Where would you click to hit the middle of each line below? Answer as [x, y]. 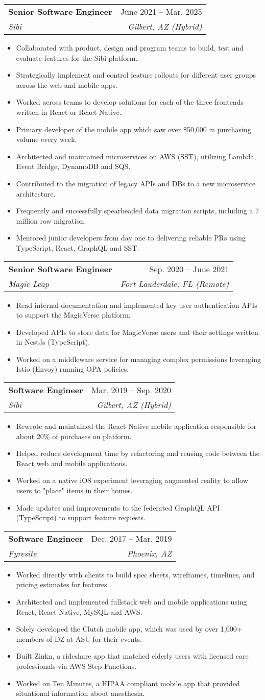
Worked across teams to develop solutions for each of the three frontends [130, 102]
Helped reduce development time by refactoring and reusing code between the [138, 453]
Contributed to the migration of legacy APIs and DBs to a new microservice [136, 183]
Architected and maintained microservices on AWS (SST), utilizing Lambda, [136, 156]
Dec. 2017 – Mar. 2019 [131, 538]
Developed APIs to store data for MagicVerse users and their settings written [137, 332]
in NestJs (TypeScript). [53, 342]
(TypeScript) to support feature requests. [81, 517]
